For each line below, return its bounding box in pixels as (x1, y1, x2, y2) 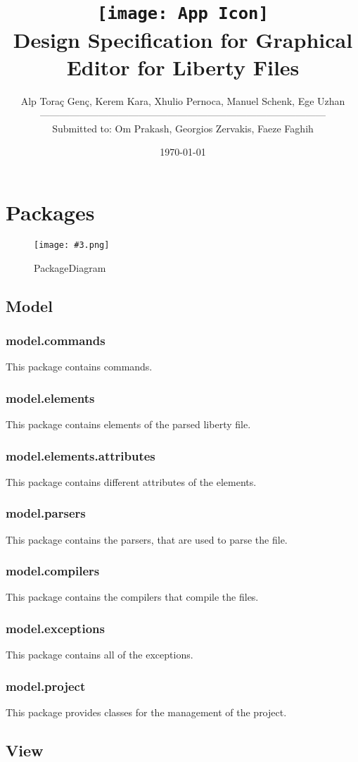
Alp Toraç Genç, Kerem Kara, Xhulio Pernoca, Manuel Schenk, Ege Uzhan (20, 93, 345, 108)
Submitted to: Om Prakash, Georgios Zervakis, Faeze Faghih (52, 120, 314, 135)
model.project (6, 677, 86, 694)
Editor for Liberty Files (66, 52, 300, 81)
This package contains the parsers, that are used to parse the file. (6, 532, 288, 546)
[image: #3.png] (34, 239, 110, 250)
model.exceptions (6, 619, 105, 637)
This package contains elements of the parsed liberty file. (6, 417, 251, 431)
